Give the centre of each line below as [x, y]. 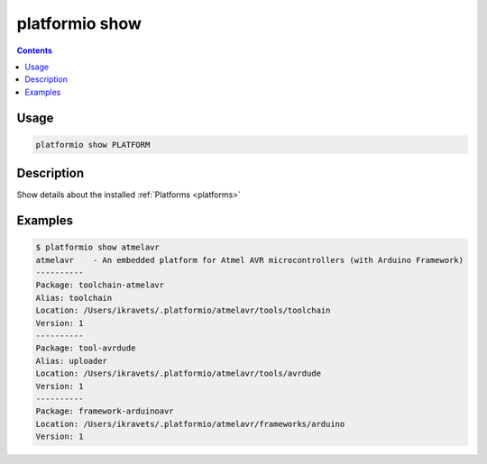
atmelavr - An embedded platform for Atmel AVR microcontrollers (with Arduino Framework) [250, 260]
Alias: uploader [72, 361]
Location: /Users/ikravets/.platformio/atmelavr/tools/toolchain [183, 310]
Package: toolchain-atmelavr [100, 285]
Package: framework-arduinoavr [105, 411]
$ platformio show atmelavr [97, 247]
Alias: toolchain [74, 298]
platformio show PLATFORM [93, 145]
